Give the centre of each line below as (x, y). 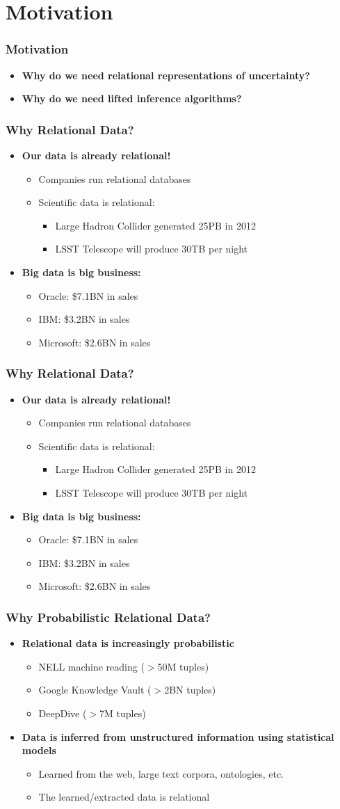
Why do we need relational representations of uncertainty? (166, 75)
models (39, 750)
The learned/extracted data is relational (124, 797)
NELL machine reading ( (91, 666)
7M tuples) (123, 713)
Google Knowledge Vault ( (95, 690)
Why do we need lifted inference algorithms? (132, 98)
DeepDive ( (63, 713)
